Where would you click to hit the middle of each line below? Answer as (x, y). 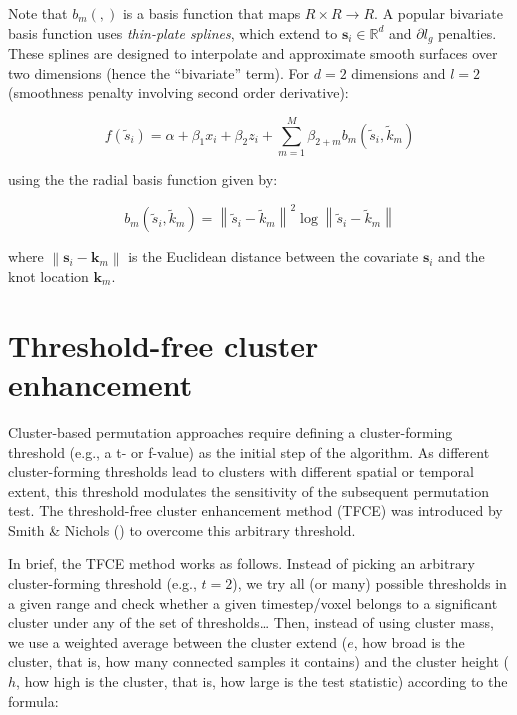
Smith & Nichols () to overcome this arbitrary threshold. (182, 529)
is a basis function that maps (211, 13)
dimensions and (398, 72)
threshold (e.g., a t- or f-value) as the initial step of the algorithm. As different (249, 451)
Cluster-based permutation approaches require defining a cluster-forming (230, 431)
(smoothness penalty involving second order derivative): (178, 92)
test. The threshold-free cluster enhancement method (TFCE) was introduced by (255, 510)
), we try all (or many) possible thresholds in (369, 583)
